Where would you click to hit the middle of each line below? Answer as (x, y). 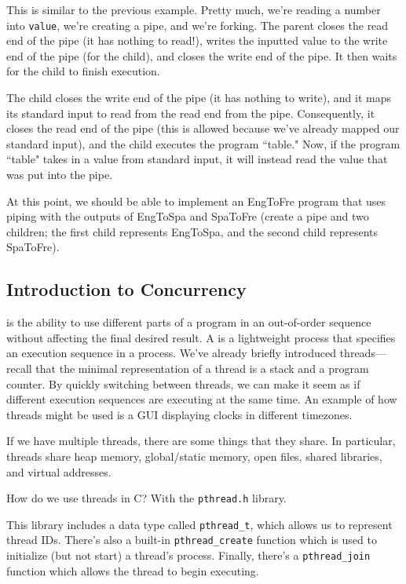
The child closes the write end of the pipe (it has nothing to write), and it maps (199, 98)
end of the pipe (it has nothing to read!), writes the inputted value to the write (197, 40)
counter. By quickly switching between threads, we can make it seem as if (183, 383)
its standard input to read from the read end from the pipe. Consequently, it (191, 113)
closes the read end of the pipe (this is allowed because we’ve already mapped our (203, 128)
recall (19, 368)
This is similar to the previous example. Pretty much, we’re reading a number (194, 9)
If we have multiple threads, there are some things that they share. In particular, (201, 441)
